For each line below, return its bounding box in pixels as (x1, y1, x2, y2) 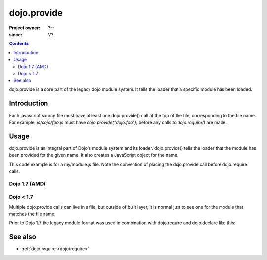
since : (9, 31, 22, 37)
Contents (9, 41, 29, 46)
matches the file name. (9, 211, 56, 217)
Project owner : (9, 25, 41, 31)
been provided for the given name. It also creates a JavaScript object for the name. (9, 152, 178, 158)
